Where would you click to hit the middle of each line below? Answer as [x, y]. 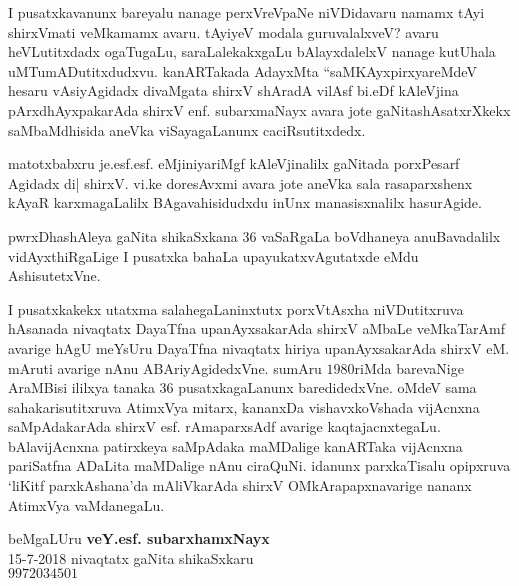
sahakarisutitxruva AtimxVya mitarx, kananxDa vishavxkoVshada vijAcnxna [244, 406]
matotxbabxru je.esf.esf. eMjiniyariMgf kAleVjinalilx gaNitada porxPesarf [234, 163]
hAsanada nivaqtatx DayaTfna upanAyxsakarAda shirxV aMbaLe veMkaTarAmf [257, 328]
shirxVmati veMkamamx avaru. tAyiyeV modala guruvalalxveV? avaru [223, 31]
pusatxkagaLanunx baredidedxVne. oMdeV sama [327, 387]
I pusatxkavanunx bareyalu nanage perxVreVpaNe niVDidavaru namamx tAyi [246, 12]
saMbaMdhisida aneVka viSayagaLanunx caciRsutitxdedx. [187, 129]
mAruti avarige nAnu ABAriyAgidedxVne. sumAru [165, 367]
